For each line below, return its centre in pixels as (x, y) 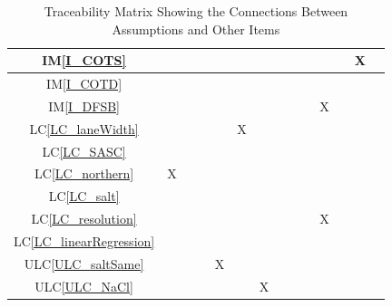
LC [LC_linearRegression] (84, 240)
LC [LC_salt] (84, 196)
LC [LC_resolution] (84, 219)
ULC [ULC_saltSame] (84, 263)
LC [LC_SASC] (84, 151)
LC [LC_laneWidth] (84, 128)
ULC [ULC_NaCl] (84, 286)
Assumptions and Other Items (196, 29)
